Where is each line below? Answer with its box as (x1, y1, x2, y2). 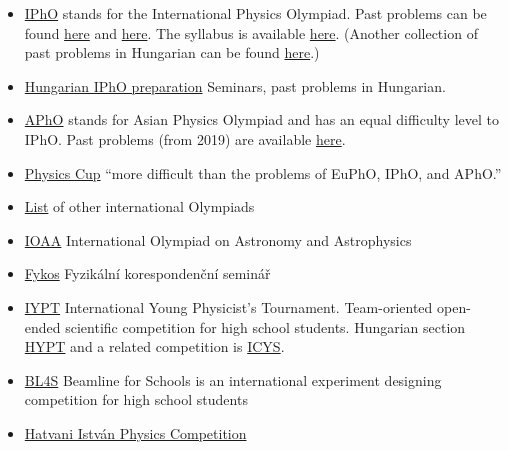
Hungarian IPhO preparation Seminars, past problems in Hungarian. (24, 75, 446, 96)
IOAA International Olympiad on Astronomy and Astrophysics (24, 229, 412, 250)
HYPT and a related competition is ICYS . (24, 336, 285, 357)
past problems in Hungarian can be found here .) (24, 42, 320, 63)
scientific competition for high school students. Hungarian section (65, 316, 466, 337)
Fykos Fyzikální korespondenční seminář (24, 263, 271, 284)
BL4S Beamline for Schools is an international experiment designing (24, 369, 442, 390)
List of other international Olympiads (24, 196, 255, 217)
